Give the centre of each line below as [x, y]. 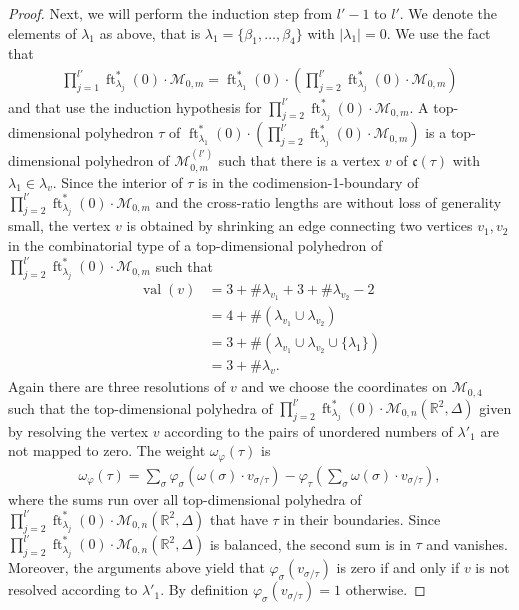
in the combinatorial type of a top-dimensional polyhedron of [195, 245]
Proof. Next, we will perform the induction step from [170, 13]
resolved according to [73, 589]
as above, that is [150, 32]
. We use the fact [438, 32]
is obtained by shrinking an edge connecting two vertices [299, 225]
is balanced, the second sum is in [310, 543]
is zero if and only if [398, 567]
